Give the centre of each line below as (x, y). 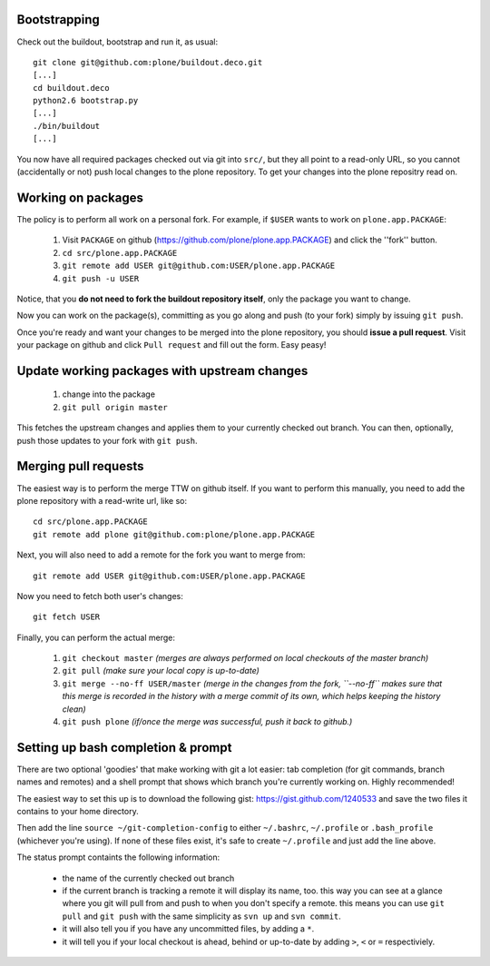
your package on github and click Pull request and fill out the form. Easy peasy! (171, 345)
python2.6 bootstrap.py (86, 101)
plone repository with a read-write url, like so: (102, 500)
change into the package (109, 394)
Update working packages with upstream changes (162, 371)
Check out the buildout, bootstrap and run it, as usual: (118, 42)
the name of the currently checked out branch (148, 878)
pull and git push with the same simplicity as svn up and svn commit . (202, 916)
